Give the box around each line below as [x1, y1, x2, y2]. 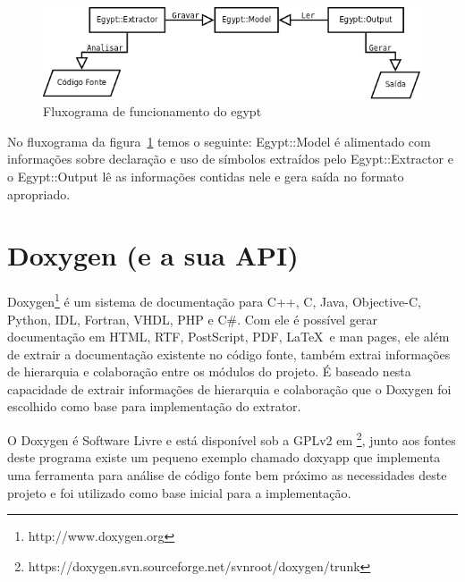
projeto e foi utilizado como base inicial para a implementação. [7, 483, 351, 502]
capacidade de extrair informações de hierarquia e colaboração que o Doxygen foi [7, 379, 452, 398]
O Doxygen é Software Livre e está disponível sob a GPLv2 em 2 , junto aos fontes [7, 428, 456, 449]
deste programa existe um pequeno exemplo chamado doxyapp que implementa [7, 448, 441, 467]
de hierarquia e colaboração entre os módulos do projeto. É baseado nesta [7, 362, 411, 381]
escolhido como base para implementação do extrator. [7, 397, 301, 416]
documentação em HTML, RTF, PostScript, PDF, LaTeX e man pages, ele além [7, 327, 450, 346]
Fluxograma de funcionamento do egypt [43, 102, 262, 121]
